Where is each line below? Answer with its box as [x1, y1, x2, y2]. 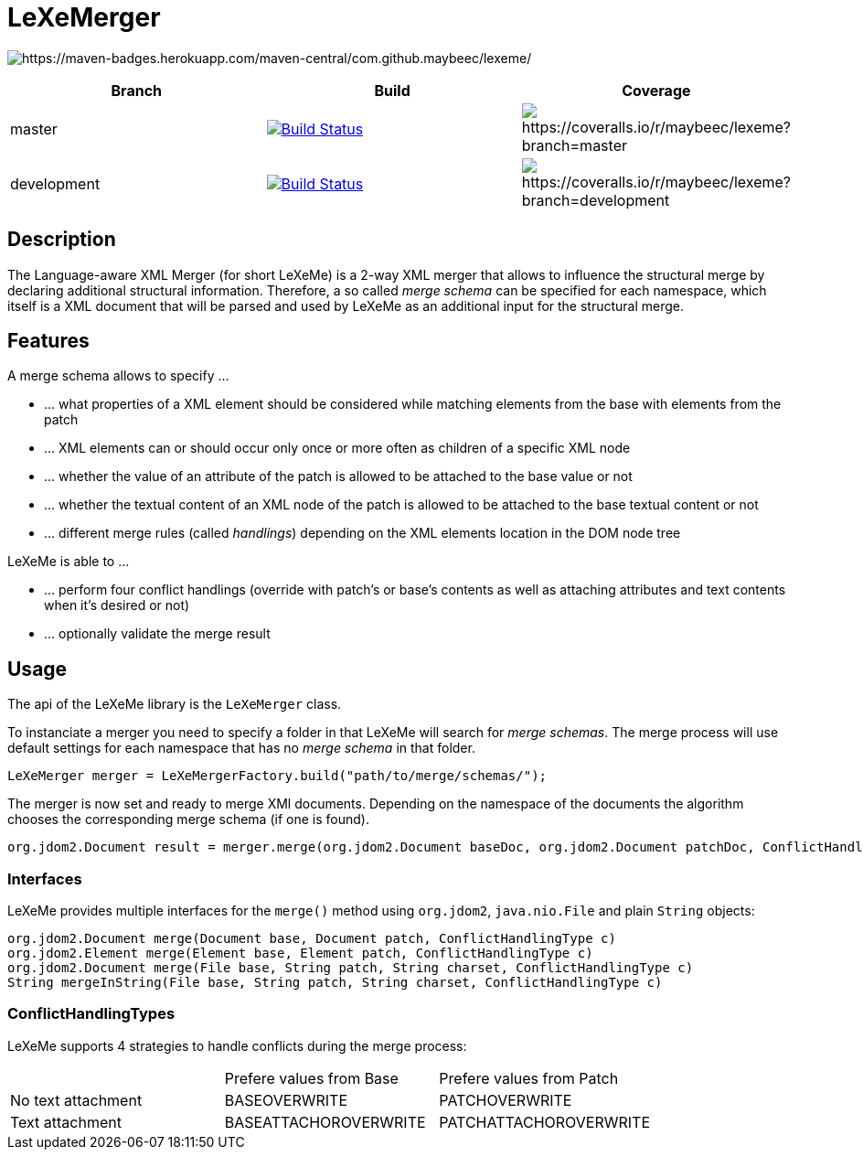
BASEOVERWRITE [224, 1090, 348, 1109]
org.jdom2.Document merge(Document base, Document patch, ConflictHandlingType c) [7, 931, 616, 947]
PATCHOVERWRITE [439, 1090, 572, 1109]
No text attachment [10, 1090, 143, 1109]
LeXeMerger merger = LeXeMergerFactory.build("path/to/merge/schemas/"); [7, 768, 548, 784]
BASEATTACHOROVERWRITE [224, 1112, 426, 1131]
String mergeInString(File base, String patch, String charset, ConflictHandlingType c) [7, 975, 663, 991]
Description [7, 228, 116, 252]
